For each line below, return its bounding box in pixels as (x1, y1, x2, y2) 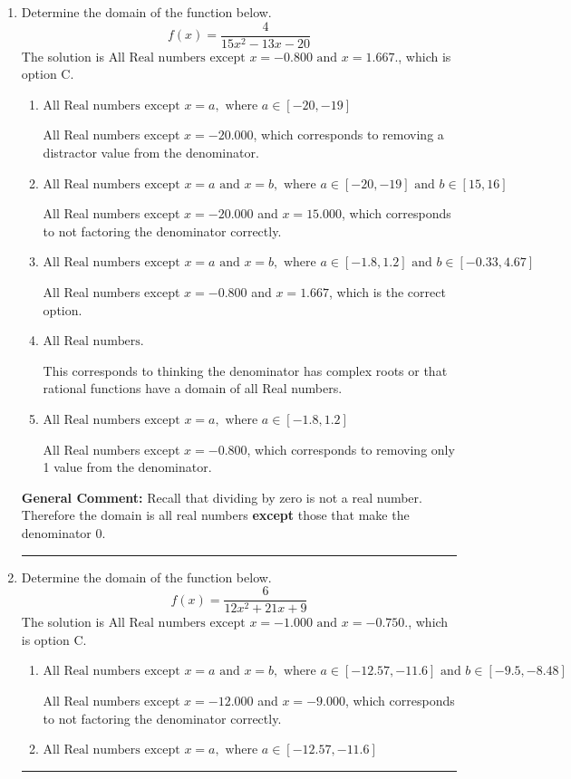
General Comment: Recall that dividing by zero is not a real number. (21, 487, 422, 506)
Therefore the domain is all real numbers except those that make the (21, 505, 410, 524)
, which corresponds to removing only (247, 439, 455, 458)
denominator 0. (21, 523, 106, 542)
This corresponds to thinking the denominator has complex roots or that (43, 361, 448, 380)
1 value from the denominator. (43, 457, 212, 476)
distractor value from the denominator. (43, 143, 259, 162)
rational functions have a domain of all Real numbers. (43, 379, 343, 398)
